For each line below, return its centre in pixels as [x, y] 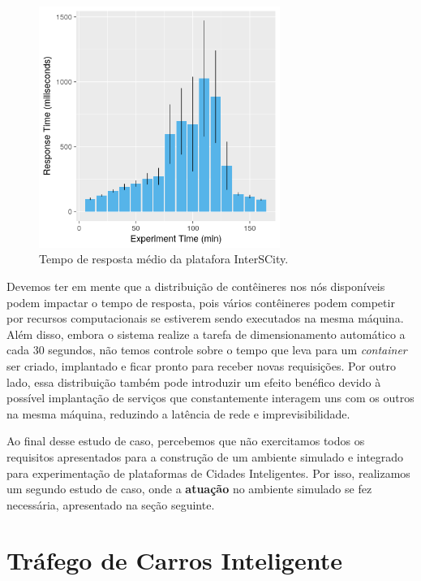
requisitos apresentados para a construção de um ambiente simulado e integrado [205, 456]
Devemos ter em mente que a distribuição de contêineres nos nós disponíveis [196, 286]
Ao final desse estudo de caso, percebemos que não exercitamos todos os [186, 441]
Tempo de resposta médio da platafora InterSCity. [164, 259]
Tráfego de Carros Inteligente [174, 560]
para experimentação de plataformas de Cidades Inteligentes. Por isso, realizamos [208, 473]
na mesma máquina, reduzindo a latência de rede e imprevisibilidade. [178, 413]
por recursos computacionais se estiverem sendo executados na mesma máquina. [205, 318]
